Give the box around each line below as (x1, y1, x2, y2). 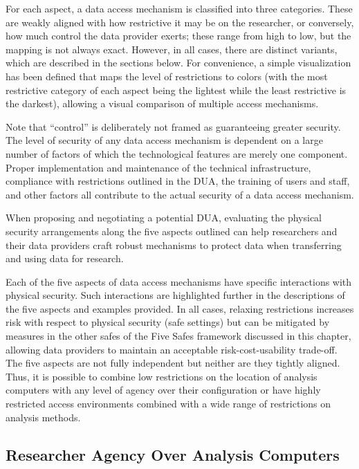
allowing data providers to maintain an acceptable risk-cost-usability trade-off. (6, 342, 338, 356)
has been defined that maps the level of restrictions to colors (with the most (6, 68, 328, 83)
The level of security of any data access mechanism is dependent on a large (6, 133, 323, 147)
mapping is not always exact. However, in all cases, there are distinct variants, (6, 42, 338, 56)
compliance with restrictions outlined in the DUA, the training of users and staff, (6, 174, 350, 188)
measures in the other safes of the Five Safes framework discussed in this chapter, (6, 329, 351, 343)
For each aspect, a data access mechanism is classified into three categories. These (6, 1, 353, 15)
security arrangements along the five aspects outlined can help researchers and (6, 223, 338, 238)
